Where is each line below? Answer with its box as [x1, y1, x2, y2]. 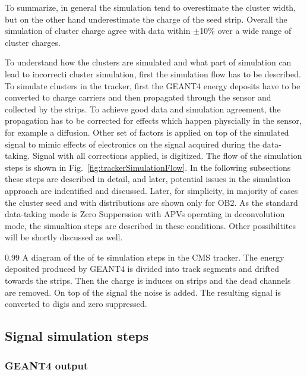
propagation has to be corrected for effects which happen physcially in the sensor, [5, 114, 302, 127]
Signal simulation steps [5, 327, 149, 345]
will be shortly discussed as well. [5, 231, 123, 243]
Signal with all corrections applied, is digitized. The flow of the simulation [33, 149, 302, 162]
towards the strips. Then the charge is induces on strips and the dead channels [5, 274, 291, 287]
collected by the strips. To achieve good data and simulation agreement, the [5, 102, 281, 115]
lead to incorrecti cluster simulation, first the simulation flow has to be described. [5, 67, 301, 80]
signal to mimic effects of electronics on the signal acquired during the [5, 137, 260, 150]
